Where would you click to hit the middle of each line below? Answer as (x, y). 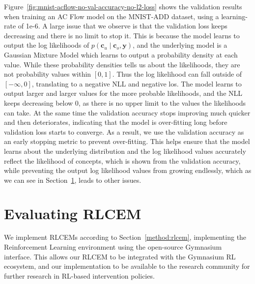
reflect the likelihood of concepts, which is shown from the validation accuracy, (122, 160)
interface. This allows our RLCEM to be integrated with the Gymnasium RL (120, 256)
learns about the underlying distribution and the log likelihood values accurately (125, 151)
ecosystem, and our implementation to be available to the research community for (127, 266)
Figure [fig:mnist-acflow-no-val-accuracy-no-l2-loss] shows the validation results (123, 6)
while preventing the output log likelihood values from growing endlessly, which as (128, 170)
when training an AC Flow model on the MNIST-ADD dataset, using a (112, 16)
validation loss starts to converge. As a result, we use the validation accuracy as (124, 131)
